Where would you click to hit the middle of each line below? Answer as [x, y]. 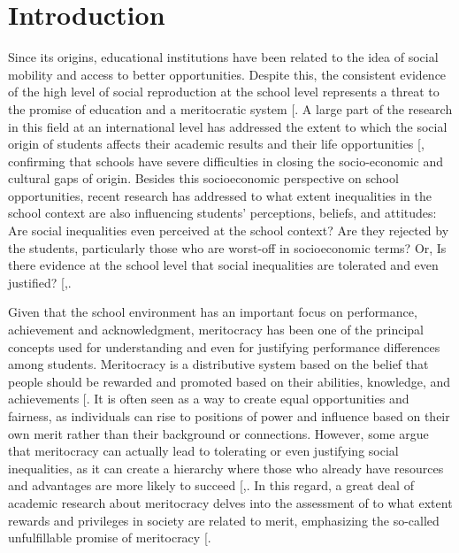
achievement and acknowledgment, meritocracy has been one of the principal [216, 330]
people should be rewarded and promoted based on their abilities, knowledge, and [229, 381]
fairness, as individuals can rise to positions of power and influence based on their [229, 416]
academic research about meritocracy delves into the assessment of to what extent [230, 502]
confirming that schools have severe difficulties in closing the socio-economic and [226, 161]
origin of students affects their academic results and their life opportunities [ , [216, 144]
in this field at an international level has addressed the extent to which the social [228, 126]
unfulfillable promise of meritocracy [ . [110, 538]
